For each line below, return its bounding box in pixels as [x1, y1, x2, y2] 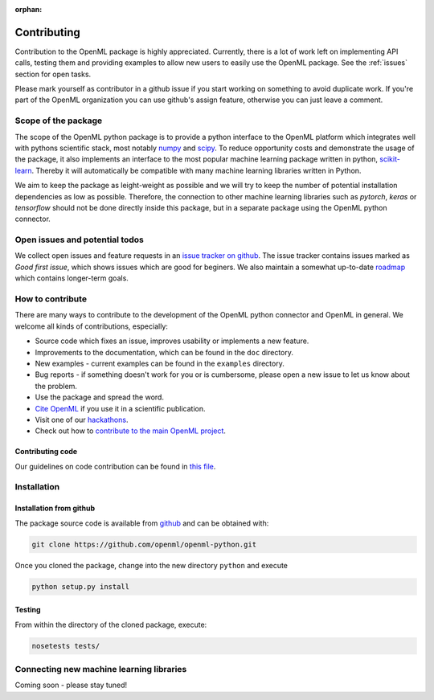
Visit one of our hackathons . [35, 415, 129, 424]
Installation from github [14, 503, 96, 514]
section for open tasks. [14, 69, 92, 79]
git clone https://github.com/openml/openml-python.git [31, 539, 257, 549]
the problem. [35, 381, 78, 391]
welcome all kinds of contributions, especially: [14, 321, 169, 331]
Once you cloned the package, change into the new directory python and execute [14, 560, 289, 570]
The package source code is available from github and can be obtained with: [14, 518, 269, 528]
